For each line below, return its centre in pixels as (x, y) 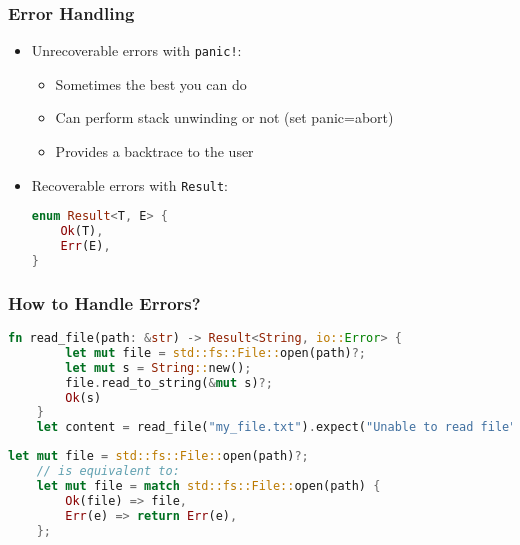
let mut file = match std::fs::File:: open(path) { (208, 485)
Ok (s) (83, 397)
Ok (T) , (82, 231)
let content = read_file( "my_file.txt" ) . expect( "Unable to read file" (276, 427)
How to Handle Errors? (104, 302)
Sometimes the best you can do (151, 83)
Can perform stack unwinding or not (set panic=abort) (224, 117)
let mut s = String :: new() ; (158, 367)
